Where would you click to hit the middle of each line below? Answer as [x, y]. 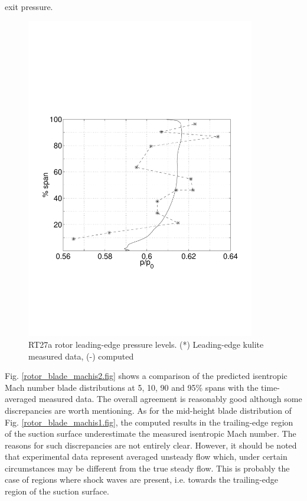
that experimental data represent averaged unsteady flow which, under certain [146, 456]
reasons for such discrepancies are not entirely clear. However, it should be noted [151, 445]
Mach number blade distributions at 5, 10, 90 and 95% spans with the [132, 387]
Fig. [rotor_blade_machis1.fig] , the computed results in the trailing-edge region [149, 422]
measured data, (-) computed [81, 356]
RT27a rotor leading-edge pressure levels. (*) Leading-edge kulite [146, 344]
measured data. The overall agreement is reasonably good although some [170, 399]
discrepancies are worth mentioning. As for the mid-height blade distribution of [148, 410]
